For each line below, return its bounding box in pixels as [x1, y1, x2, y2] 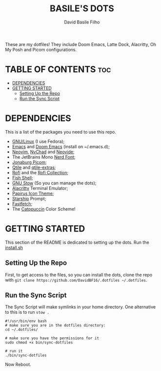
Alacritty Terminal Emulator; [12, 185, 68, 191]
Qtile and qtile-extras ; [12, 164, 56, 170]
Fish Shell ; [12, 175, 33, 181]
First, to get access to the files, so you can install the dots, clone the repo [5, 272, 153, 278]
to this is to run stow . [5, 309, 50, 315]
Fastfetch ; [12, 201, 33, 207]
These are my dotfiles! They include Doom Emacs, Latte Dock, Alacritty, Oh [5, 41, 156, 47]
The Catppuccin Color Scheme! [12, 206, 76, 212]
